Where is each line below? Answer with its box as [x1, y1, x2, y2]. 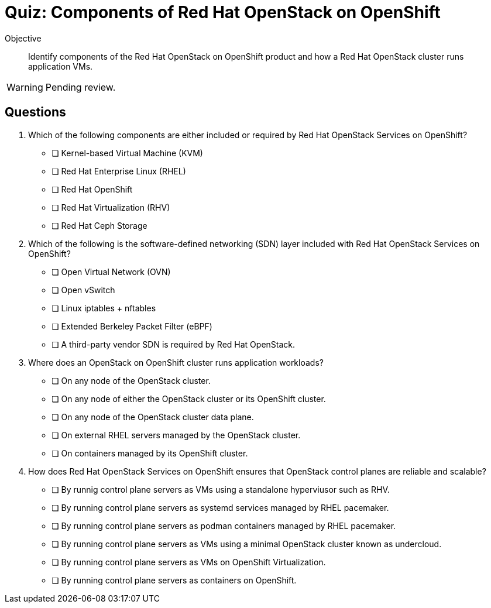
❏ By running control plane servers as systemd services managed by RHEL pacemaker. [51, 502, 389, 513]
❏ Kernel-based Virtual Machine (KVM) [51, 147, 203, 158]
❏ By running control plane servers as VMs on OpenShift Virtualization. [51, 557, 326, 567]
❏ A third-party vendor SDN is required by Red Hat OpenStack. [51, 339, 296, 349]
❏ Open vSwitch [51, 284, 115, 295]
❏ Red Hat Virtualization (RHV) [51, 202, 170, 212]
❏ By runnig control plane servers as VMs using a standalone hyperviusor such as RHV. [51, 484, 390, 494]
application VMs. [28, 61, 93, 71]
